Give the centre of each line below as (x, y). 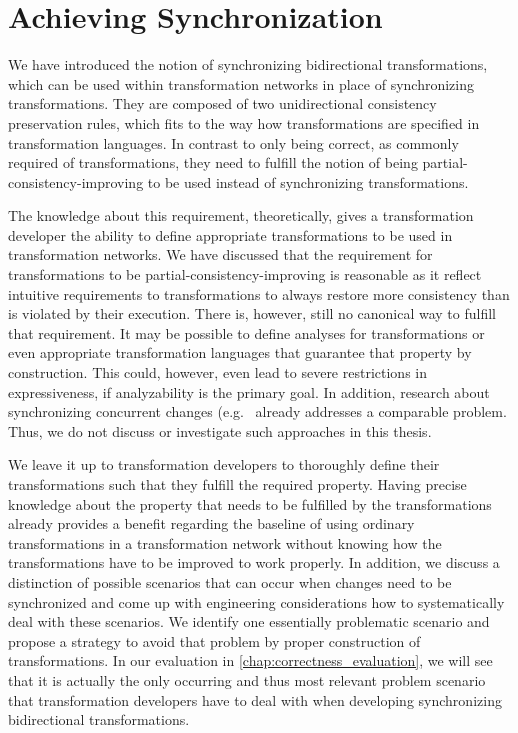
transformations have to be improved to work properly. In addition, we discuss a (254, 562)
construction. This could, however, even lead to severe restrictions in (217, 372)
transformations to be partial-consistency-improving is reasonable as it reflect (245, 274)
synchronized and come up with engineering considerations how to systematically (256, 601)
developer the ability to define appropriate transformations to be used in (230, 234)
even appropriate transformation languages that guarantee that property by (240, 352)
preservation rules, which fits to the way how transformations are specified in (244, 122)
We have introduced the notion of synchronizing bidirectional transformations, (248, 64)
